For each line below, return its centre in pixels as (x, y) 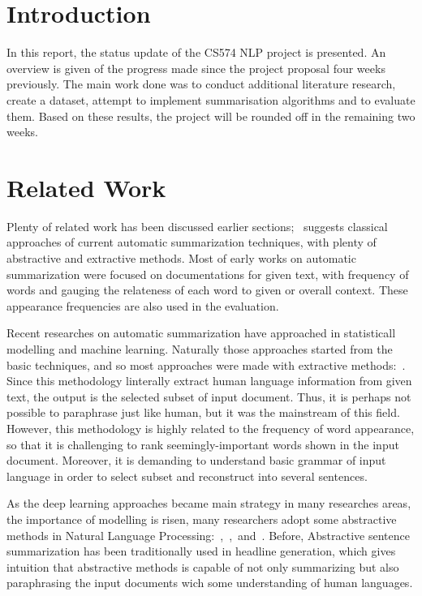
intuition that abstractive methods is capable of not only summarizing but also (203, 566)
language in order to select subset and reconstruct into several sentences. (187, 476)
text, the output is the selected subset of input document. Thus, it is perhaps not (209, 396)
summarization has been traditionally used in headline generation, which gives (201, 551)
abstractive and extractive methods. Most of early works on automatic (181, 258)
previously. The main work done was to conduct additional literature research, (201, 84)
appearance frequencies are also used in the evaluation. (143, 305)
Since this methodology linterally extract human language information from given (209, 381)
